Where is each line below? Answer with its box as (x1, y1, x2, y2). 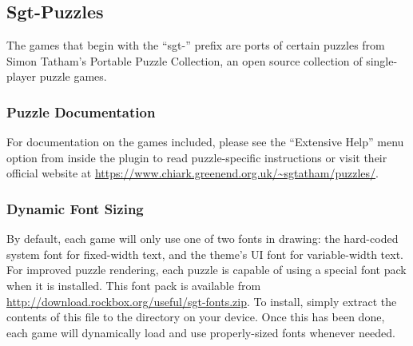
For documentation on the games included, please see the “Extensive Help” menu (6, 133, 404, 150)
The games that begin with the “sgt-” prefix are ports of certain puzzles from (6, 37, 385, 54)
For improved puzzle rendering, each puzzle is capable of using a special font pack (6, 261, 407, 278)
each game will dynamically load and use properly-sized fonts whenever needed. (6, 324, 395, 340)
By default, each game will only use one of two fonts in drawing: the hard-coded (6, 230, 399, 247)
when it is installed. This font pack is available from (6, 276, 261, 293)
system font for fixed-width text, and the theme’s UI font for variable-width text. (6, 245, 403, 262)
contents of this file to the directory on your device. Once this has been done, (6, 308, 385, 325)
